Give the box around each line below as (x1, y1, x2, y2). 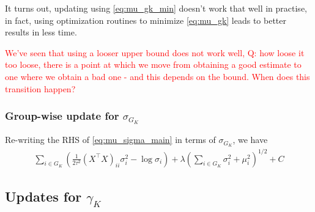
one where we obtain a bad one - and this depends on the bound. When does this (5, 70, 310, 82)
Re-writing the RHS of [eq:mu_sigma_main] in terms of (5, 133, 216, 146)
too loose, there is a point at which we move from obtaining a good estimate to (5, 58, 302, 71)
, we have (232, 133, 268, 146)
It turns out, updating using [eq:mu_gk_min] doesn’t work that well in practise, (5, 2, 307, 14)
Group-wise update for (5, 108, 119, 123)
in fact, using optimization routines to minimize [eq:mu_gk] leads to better (5, 13, 286, 26)
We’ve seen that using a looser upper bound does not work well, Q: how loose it (5, 46, 305, 59)
